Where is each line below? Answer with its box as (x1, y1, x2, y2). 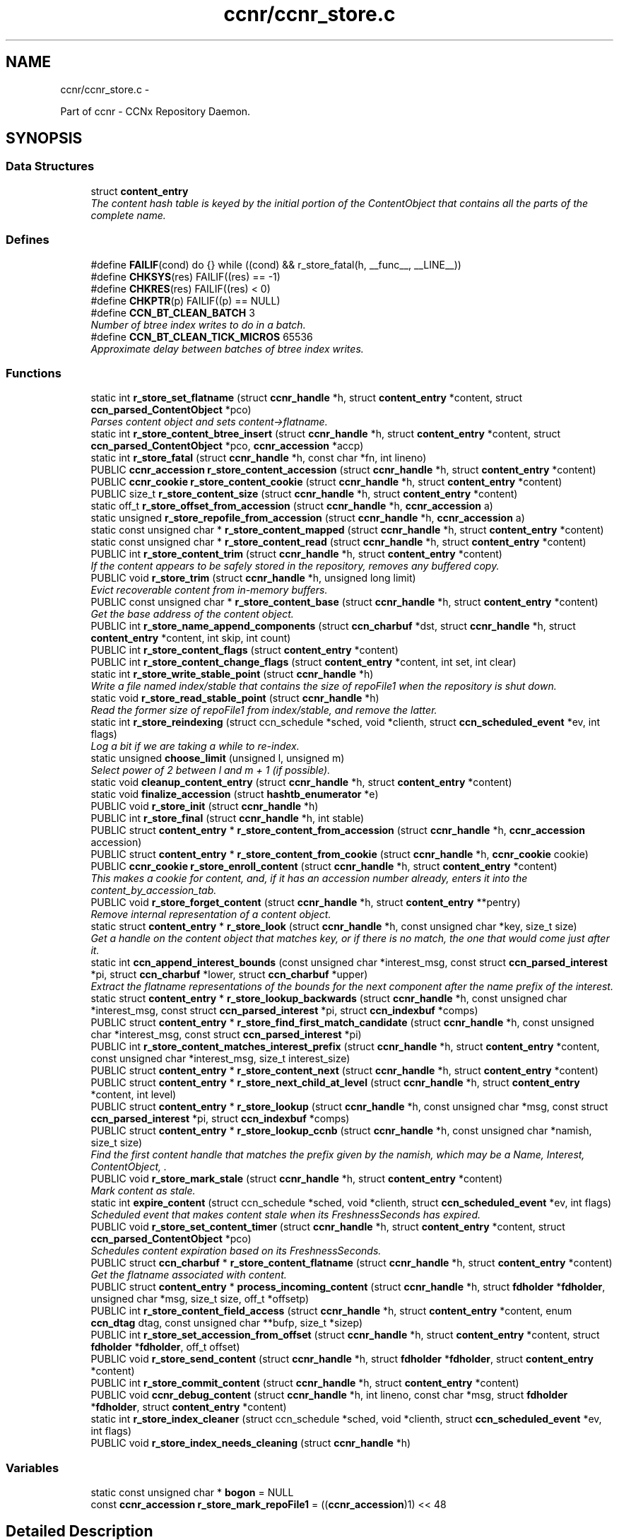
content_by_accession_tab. (90, 884, 217, 897)
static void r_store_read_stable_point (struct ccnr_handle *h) (90, 692, 379, 705)
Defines (6, 233, 49, 247)
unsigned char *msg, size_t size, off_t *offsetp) (90, 1293, 309, 1305)
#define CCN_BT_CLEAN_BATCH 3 (90, 306, 255, 319)
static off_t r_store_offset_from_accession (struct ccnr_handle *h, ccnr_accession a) (90, 500, 493, 512)
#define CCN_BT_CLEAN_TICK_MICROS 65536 (90, 330, 313, 343)
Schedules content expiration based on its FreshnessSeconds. (90, 1245, 382, 1257)
